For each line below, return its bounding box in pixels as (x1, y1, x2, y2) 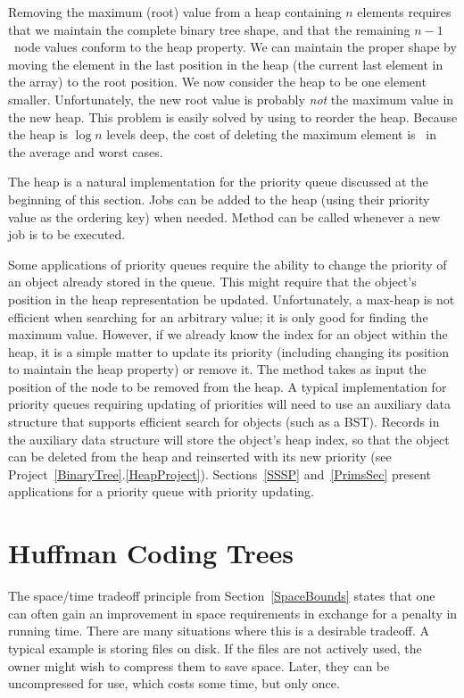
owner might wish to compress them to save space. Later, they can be (8, 656, 390, 675)
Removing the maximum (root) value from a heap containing (8, 3, 342, 21)
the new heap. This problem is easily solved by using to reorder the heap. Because (8, 107, 458, 126)
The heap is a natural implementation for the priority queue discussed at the (8, 172, 428, 191)
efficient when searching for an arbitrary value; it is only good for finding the (8, 307, 428, 326)
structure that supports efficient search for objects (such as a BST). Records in (8, 412, 440, 431)
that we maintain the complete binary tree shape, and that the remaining (8, 20, 410, 38)
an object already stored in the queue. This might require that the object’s (8, 272, 417, 291)
